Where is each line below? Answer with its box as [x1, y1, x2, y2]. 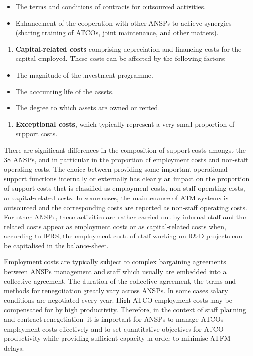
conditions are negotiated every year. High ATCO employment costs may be [4, 295, 232, 305]
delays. [4, 342, 24, 353]
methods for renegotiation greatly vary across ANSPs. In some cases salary [4, 285, 228, 296]
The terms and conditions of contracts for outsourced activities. [15, 1, 206, 11]
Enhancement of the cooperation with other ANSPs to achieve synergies [15, 18, 232, 28]
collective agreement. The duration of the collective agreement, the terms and [4, 276, 236, 286]
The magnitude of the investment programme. [15, 69, 153, 79]
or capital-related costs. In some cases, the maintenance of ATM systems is [4, 192, 229, 202]
